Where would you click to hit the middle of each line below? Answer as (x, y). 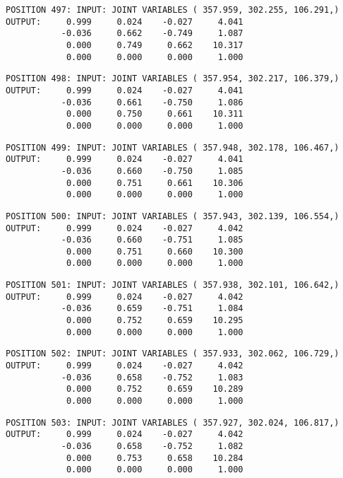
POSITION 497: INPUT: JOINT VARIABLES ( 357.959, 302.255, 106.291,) (173, 10)
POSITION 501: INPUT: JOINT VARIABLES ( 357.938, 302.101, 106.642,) (173, 285)
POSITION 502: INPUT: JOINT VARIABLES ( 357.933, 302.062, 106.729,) (173, 354)
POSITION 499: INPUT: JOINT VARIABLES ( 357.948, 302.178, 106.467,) (173, 147)
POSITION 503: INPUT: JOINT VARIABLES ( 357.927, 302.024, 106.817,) (173, 422)
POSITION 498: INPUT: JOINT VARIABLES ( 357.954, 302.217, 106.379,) (173, 79)
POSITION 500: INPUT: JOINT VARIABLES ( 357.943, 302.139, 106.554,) (173, 216)
